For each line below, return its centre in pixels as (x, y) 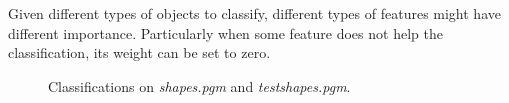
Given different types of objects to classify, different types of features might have (254, 13)
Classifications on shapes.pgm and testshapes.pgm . (199, 85)
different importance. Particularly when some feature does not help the (225, 32)
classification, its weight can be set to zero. (139, 52)
